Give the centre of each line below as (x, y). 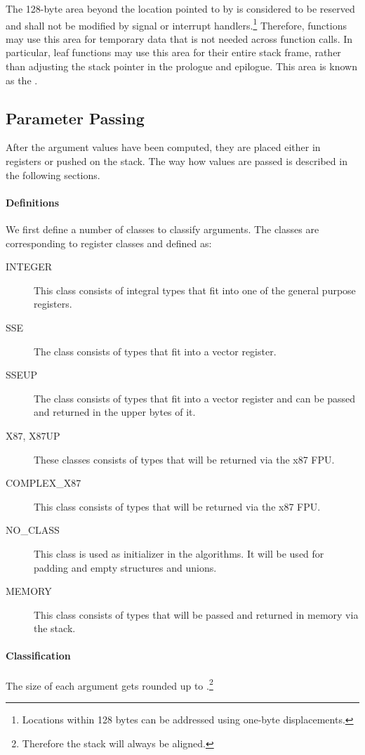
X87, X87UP (33, 435)
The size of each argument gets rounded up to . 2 (109, 684)
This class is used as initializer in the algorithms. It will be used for (179, 553)
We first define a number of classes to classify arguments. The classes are (162, 229)
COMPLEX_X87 (44, 483)
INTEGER (29, 267)
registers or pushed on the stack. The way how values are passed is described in (177, 161)
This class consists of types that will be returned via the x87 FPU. (177, 506)
